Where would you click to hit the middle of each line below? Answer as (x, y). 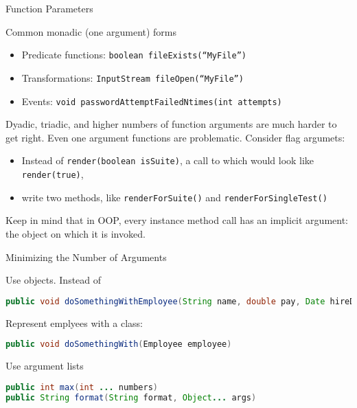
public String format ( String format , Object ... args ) (131, 397)
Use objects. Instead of (54, 280)
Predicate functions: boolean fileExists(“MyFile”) (134, 55)
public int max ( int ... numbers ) (82, 387)
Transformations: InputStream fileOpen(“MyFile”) (133, 77)
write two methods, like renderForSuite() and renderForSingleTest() (174, 197)
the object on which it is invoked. (76, 233)
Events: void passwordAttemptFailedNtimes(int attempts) (152, 101)
